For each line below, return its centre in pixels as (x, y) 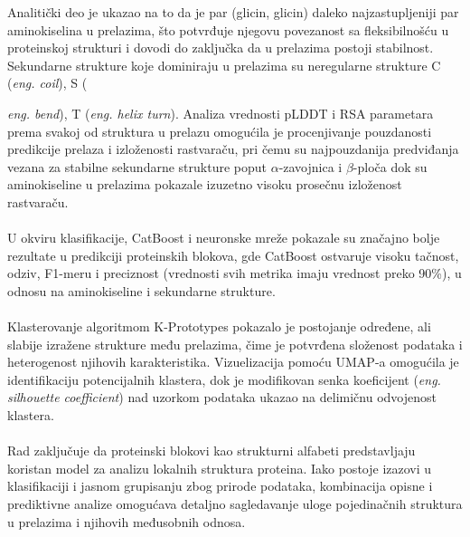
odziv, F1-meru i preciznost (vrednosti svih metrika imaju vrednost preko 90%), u (235, 273)
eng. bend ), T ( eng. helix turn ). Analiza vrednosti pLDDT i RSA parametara (221, 113)
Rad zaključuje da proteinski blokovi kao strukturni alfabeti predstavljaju (211, 451)
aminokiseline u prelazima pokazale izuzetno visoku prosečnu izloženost (205, 184)
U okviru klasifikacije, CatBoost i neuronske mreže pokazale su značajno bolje (224, 238)
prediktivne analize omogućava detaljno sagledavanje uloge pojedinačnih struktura (235, 504)
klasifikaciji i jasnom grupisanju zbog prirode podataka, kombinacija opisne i (220, 486)
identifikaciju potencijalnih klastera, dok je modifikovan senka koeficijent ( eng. (224, 379)
